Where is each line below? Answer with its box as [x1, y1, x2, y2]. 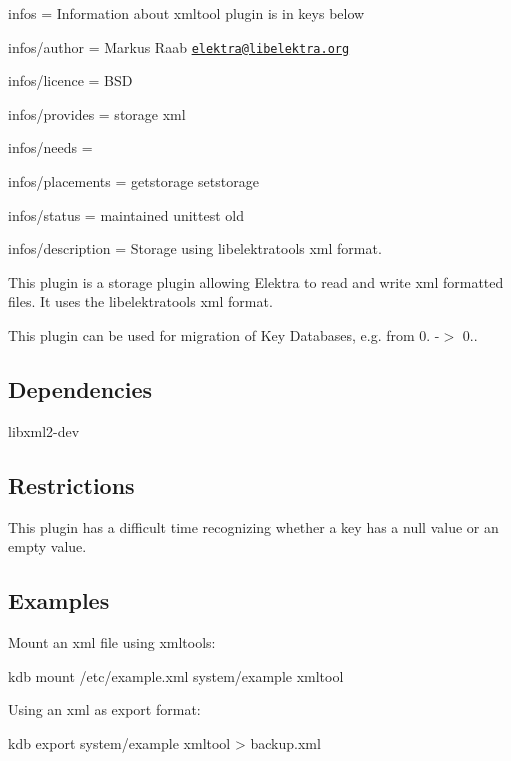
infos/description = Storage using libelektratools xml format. [8, 238, 382, 259]
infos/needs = [8, 137, 93, 158]
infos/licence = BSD [8, 70, 133, 91]
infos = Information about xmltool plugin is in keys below [8, 3, 365, 23]
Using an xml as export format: [8, 699, 201, 720]
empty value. [8, 536, 87, 557]
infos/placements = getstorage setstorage [8, 171, 259, 192]
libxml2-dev [8, 420, 80, 441]
